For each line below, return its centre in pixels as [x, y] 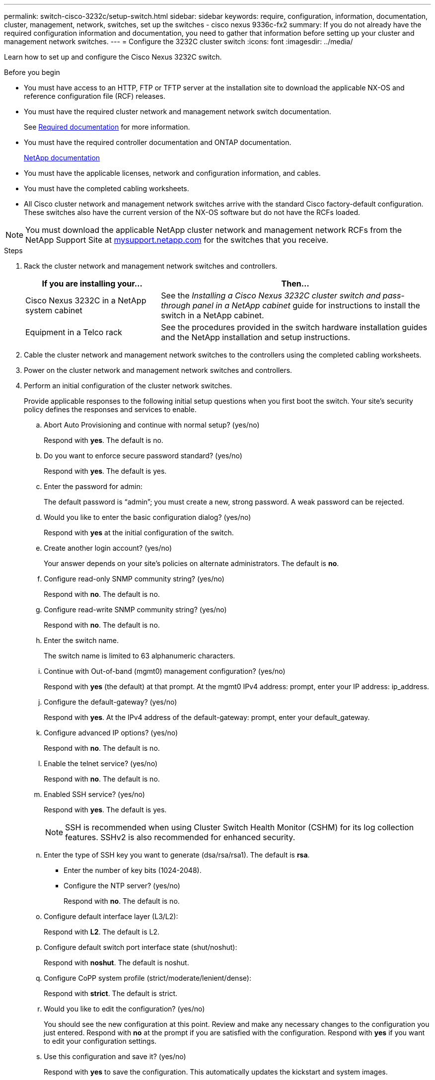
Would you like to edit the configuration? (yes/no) [124, 1009]
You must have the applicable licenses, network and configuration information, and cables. [172, 173]
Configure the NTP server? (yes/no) [122, 886]
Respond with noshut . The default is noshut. [116, 963]
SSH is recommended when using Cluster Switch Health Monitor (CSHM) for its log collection [240, 827]
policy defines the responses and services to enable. [110, 409]
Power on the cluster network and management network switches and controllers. [158, 370]
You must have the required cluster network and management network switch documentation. [178, 111]
